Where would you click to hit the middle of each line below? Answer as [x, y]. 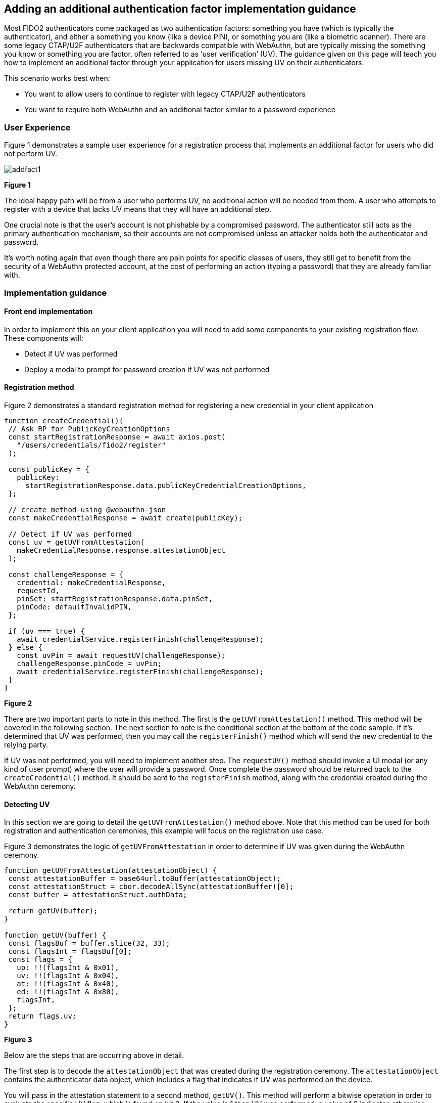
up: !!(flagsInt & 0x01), [68, 968]
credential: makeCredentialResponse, [91, 582]
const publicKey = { [49, 469]
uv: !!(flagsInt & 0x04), [68, 976]
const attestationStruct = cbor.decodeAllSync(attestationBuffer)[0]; [151, 887]
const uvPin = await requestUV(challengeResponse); [121, 655]
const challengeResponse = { [66, 574]
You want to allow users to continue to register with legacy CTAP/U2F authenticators [165, 94]
